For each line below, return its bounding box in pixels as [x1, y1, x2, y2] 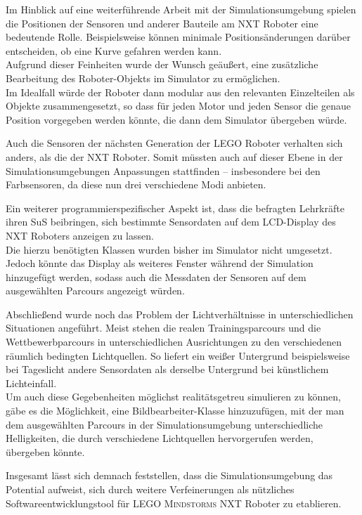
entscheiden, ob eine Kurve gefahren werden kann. [6, 43, 222, 58]
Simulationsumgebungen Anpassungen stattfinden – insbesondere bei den [6, 163, 321, 178]
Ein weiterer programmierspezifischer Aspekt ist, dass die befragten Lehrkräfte [6, 200, 344, 215]
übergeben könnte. [6, 444, 85, 459]
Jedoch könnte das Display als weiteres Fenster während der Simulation [6, 256, 313, 270]
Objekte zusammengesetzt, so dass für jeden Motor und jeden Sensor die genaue [6, 98, 351, 113]
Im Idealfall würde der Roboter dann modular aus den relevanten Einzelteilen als [6, 84, 355, 99]
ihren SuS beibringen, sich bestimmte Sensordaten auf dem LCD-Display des [6, 214, 336, 229]
